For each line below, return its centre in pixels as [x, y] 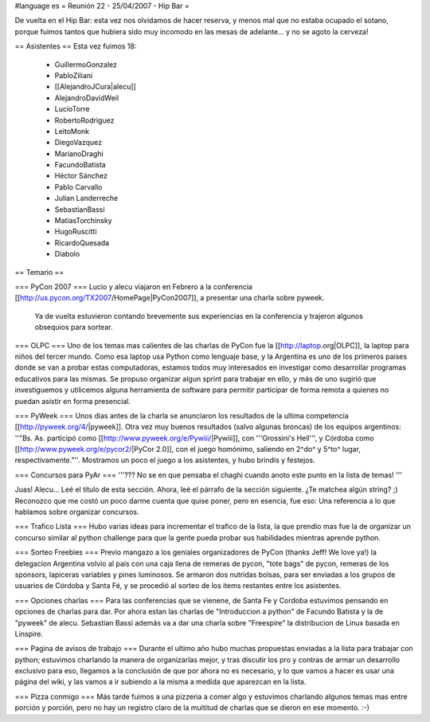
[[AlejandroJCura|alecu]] [96, 87]
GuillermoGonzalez [86, 65]
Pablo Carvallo [78, 186]
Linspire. [29, 634]
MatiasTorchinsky [83, 221]
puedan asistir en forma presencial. [73, 401]
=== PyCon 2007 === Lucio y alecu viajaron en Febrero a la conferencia [133, 286]
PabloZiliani [74, 75]
